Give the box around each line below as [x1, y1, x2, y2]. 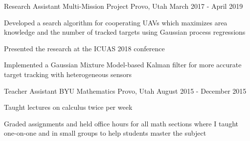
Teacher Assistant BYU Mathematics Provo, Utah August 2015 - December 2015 [4, 85, 247, 96]
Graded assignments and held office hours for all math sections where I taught [4, 118, 239, 128]
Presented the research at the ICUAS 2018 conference [4, 43, 165, 53]
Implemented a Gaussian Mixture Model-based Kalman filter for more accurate [4, 60, 242, 70]
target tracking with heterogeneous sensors [4, 69, 132, 79]
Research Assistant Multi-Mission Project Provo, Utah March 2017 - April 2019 [4, 1, 243, 11]
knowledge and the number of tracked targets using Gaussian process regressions [4, 27, 246, 37]
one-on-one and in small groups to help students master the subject [4, 128, 206, 138]
